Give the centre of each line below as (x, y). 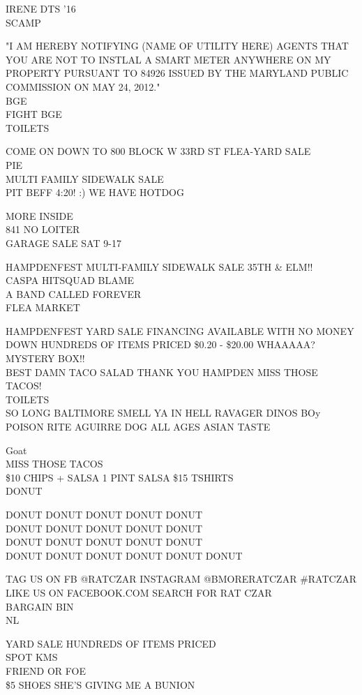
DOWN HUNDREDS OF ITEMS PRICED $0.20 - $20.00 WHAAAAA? (160, 344)
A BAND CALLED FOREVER (74, 293)
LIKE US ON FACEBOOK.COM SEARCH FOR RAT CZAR (139, 592)
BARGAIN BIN (40, 606)
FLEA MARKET (43, 307)
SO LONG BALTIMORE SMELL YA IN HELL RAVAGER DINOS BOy (163, 413)
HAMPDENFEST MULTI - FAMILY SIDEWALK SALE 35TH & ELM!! (159, 266)
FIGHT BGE (34, 114)
